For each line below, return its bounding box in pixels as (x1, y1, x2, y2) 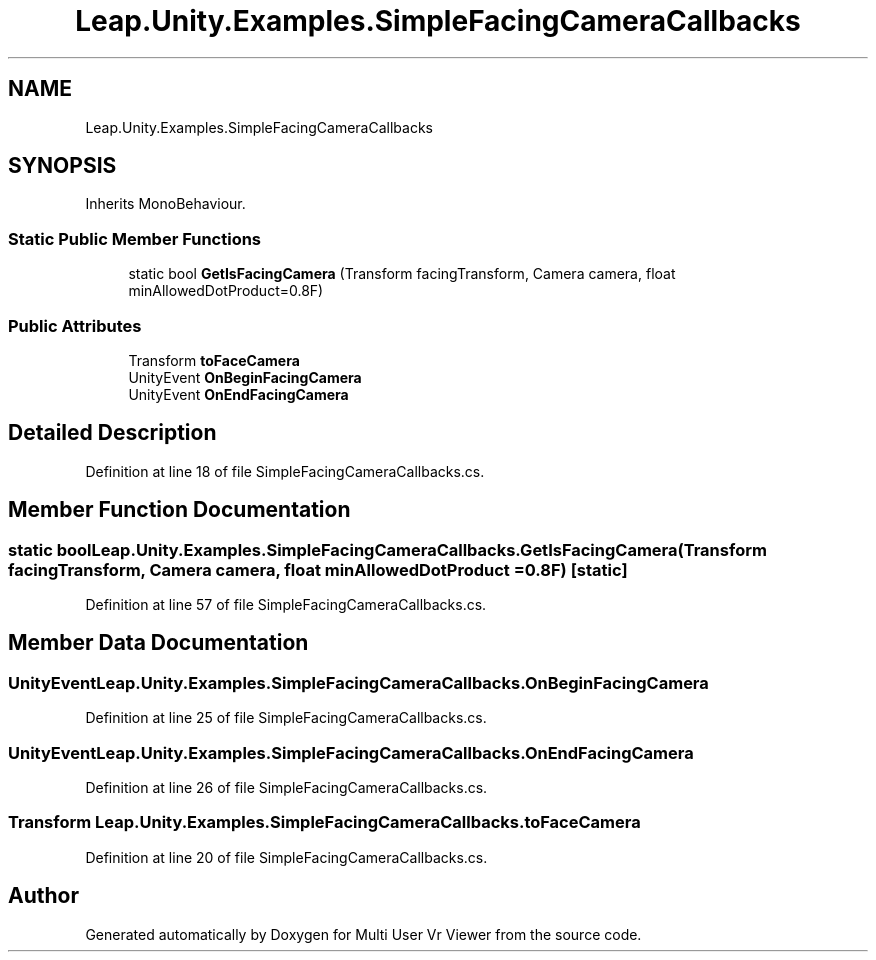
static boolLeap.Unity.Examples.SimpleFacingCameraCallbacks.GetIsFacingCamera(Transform (8, 539, 767, 560)
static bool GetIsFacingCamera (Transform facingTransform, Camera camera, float (128, 265, 676, 283)
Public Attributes (8, 315, 142, 336)
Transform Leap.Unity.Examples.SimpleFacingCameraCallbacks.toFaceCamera (8, 812, 641, 833)
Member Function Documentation (8, 497, 351, 523)
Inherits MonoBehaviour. (85, 195, 246, 213)
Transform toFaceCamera (128, 351, 300, 369)
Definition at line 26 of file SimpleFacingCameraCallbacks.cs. (85, 778, 488, 796)
